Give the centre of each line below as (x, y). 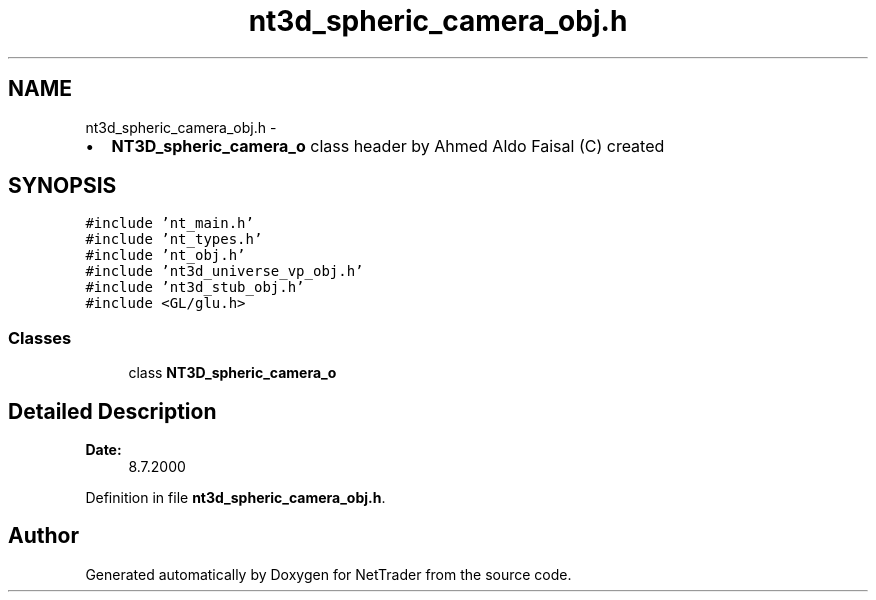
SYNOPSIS (62, 186)
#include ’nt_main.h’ (169, 223)
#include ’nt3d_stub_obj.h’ (195, 287)
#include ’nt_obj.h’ (165, 255)
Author (43, 536)
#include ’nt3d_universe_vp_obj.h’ (224, 271)
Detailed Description (112, 411)
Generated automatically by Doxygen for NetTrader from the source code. (328, 574)
